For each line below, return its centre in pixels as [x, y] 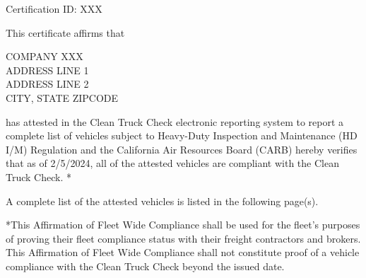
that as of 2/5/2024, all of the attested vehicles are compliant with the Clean [172, 163]
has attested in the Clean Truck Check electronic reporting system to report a [175, 121]
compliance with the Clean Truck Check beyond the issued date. [145, 266]
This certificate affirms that [65, 32]
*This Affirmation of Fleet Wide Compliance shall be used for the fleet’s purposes [183, 225]
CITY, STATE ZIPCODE [62, 97]
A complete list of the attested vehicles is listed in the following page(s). [162, 201]
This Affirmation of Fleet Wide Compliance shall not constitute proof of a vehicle [183, 252]
